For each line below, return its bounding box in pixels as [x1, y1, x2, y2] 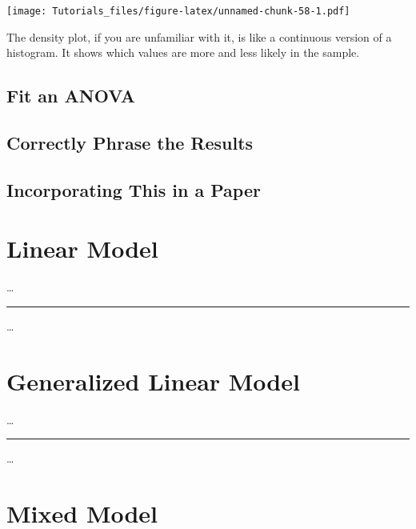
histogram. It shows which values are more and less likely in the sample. [6, 44, 360, 61]
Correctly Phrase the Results [6, 130, 254, 155]
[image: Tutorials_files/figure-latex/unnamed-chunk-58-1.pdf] [6, 6, 350, 17]
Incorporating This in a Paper [6, 177, 261, 202]
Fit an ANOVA [6, 83, 135, 108]
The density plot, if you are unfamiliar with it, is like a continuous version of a [6, 28, 392, 45]
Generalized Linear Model [6, 364, 300, 397]
